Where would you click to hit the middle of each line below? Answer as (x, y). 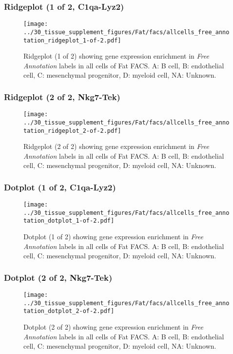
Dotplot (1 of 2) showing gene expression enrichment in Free (113, 237)
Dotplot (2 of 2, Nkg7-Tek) (58, 277)
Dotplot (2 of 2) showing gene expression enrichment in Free (113, 327)
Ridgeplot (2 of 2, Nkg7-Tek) (62, 96)
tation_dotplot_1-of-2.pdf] (69, 221)
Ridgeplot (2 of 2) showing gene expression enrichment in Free (116, 146)
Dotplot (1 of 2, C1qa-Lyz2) (60, 187)
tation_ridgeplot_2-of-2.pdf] (72, 131)
